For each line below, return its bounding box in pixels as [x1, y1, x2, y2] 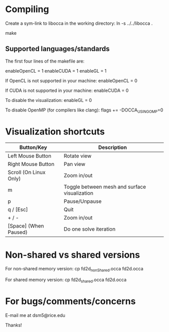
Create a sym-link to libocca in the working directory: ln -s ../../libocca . [5, 20, 153, 26]
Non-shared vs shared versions [5, 249, 140, 260]
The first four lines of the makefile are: [5, 58, 84, 64]
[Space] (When [8, 223, 44, 230]
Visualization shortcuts [5, 126, 105, 137]
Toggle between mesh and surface [63, 183, 146, 190]
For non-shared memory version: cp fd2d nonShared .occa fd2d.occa [5, 266, 143, 273]
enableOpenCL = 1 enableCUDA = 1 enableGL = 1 [5, 68, 107, 74]
